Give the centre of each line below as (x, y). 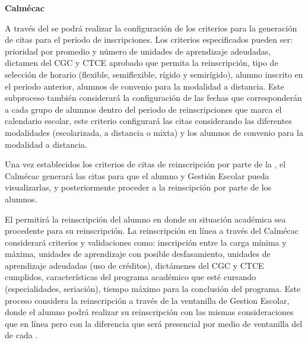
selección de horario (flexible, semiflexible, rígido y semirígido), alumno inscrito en (154, 74)
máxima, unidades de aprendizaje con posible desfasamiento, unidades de (138, 254)
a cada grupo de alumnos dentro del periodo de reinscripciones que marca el (143, 109)
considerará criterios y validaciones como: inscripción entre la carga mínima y (146, 242)
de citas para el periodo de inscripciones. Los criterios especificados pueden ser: (149, 39)
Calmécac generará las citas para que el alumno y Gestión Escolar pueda (137, 175)
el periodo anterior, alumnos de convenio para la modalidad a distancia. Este (145, 86)
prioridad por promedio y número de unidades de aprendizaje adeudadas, (138, 51)
